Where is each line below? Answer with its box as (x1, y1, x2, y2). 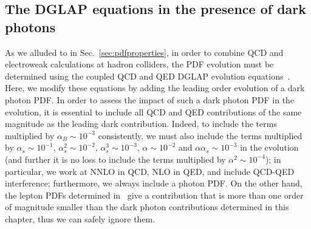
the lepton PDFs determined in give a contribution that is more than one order (5, 188, 304, 201)
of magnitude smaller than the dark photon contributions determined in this (5, 200, 289, 213)
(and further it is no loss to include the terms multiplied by (5, 152, 226, 165)
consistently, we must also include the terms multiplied (98, 129, 302, 142)
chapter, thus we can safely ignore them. (5, 212, 155, 225)
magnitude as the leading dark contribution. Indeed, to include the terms (5, 117, 277, 130)
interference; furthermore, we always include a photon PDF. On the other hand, (5, 177, 302, 190)
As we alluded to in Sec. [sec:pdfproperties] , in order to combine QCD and (5, 46, 284, 58)
